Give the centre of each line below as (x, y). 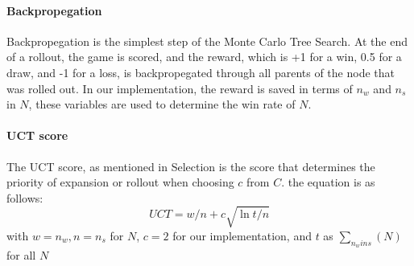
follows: (25, 197)
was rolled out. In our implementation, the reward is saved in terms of (180, 88)
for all (21, 255)
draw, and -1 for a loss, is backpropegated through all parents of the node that (201, 72)
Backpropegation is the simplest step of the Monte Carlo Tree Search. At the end (207, 41)
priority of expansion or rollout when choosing (120, 182)
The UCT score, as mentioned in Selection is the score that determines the (191, 166)
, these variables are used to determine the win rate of (162, 104)
